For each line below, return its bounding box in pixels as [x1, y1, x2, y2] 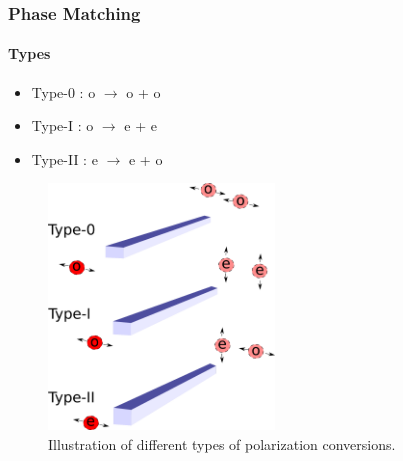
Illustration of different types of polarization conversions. [48, 433, 396, 454]
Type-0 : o [31, 81, 96, 102]
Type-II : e [31, 148, 98, 169]
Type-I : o [31, 115, 94, 136]
